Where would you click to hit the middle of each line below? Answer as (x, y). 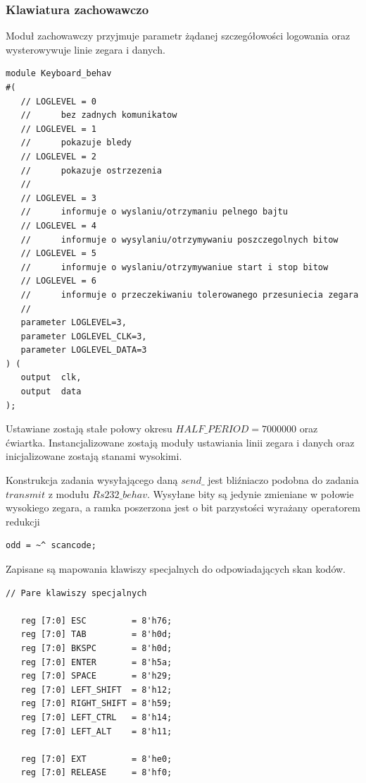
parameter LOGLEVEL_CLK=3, (84, 336)
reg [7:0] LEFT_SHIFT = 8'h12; (96, 690)
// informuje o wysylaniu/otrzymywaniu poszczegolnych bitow (179, 239)
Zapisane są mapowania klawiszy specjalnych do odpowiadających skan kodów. (176, 569)
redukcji (23, 521)
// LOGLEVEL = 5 (58, 254)
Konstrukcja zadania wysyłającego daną (92, 480)
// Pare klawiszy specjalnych (76, 593)
